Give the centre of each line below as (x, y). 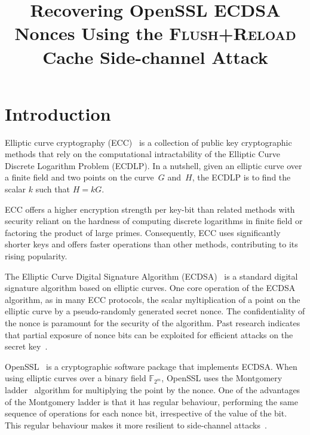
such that (53, 189)
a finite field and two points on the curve (79, 177)
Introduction (58, 113)
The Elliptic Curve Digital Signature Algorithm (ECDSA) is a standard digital (151, 276)
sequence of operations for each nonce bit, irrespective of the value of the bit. (146, 413)
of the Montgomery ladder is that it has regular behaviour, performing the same (151, 401)
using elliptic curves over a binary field (76, 378)
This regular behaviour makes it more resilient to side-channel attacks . (136, 425)
